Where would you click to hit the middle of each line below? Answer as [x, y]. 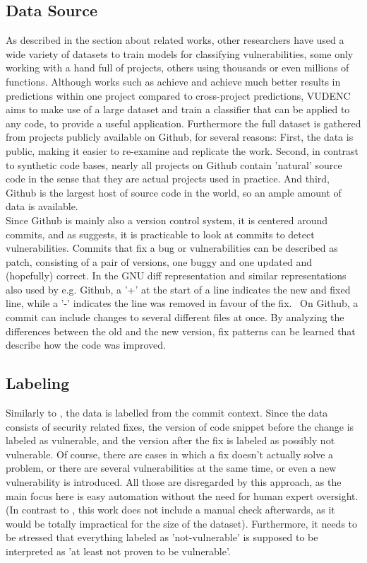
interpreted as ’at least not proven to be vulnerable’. [118, 551]
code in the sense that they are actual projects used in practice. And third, [168, 179]
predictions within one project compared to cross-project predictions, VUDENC [178, 95]
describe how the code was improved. [86, 345]
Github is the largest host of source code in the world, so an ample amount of [174, 192]
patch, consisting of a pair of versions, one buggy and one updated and [159, 261]
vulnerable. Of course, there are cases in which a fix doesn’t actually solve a [170, 454]
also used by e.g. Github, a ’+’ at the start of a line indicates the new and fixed [178, 289]
